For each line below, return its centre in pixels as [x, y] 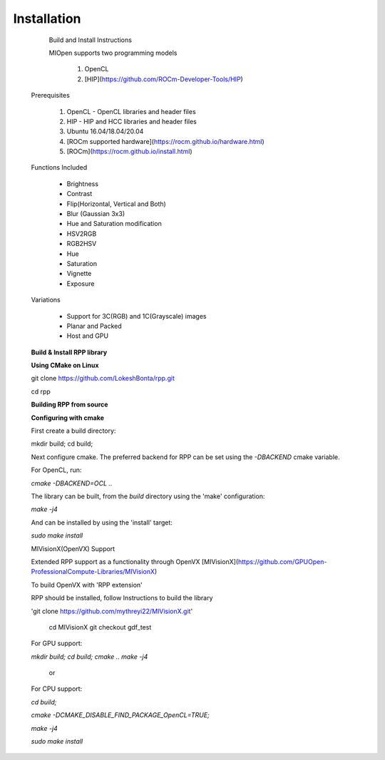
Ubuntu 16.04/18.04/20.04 [105, 131]
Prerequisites [51, 96]
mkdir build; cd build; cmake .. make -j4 [89, 657]
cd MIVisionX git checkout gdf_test [100, 627]
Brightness [83, 184]
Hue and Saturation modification [114, 224]
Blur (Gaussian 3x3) [96, 214]
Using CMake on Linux [65, 365]
